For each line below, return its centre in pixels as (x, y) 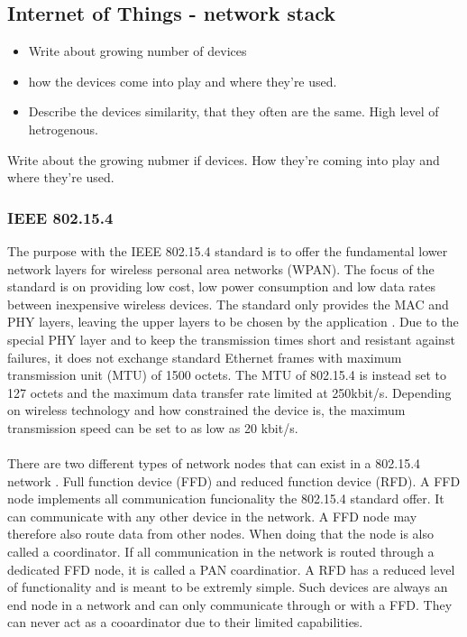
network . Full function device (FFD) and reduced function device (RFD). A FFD (234, 480)
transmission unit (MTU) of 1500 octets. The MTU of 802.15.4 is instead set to (227, 375)
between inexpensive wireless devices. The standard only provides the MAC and (228, 304)
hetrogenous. (63, 129)
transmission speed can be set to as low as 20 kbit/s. (153, 427)
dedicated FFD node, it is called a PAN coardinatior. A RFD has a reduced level (231, 569)
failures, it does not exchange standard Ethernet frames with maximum (205, 357)
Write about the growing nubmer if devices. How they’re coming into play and (224, 159)
